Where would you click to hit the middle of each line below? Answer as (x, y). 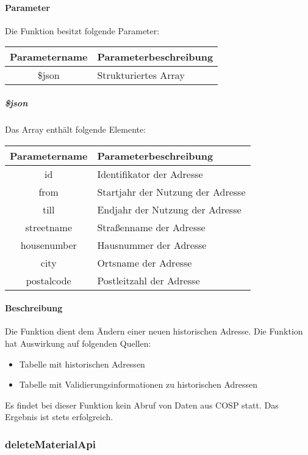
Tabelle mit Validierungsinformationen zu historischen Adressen (138, 384)
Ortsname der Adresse (145, 262)
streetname (48, 227)
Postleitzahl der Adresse (149, 280)
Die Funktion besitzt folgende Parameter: (82, 30)
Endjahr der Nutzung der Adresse (169, 209)
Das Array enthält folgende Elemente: (76, 129)
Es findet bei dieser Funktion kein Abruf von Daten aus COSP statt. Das (142, 405)
